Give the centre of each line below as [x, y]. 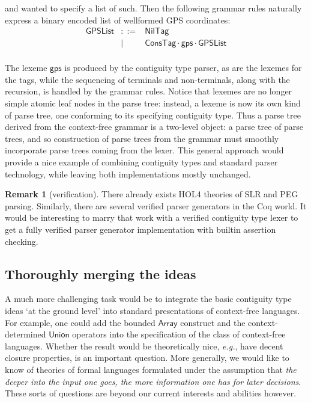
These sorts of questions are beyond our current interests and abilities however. [151, 393]
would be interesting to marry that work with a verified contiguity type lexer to [152, 217]
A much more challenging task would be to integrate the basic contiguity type [148, 299]
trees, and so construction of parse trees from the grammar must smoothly [142, 138]
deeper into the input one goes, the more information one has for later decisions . [153, 381]
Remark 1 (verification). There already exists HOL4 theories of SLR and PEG [152, 194]
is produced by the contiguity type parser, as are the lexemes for [183, 68]
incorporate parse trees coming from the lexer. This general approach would [144, 150]
